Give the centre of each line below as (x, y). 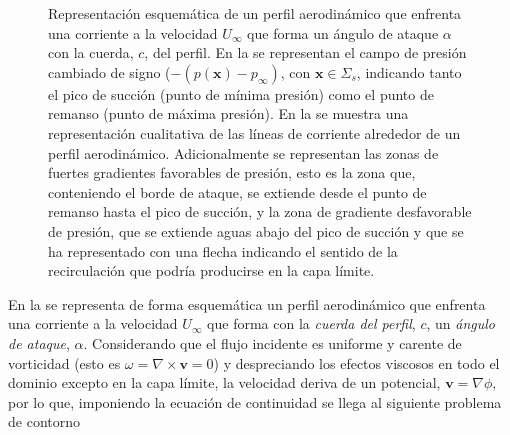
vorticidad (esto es (64, 362)
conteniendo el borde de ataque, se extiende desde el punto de (237, 191)
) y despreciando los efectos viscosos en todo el (356, 362)
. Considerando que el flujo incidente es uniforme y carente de (272, 342)
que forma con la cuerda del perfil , (311, 323)
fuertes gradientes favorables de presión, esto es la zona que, (232, 172)
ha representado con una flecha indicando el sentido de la (223, 250)
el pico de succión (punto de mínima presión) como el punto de (241, 93)
